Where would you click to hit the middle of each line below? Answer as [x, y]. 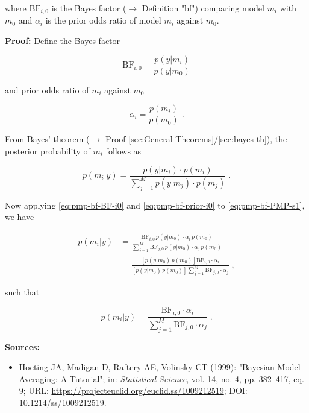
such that [22, 292]
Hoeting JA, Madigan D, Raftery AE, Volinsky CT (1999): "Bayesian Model [160, 367]
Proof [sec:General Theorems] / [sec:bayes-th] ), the [196, 139]
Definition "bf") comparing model [203, 8]
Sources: [22, 346]
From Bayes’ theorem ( [47, 139]
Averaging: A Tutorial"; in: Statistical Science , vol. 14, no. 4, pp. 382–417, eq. [161, 378]
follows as [123, 150]
